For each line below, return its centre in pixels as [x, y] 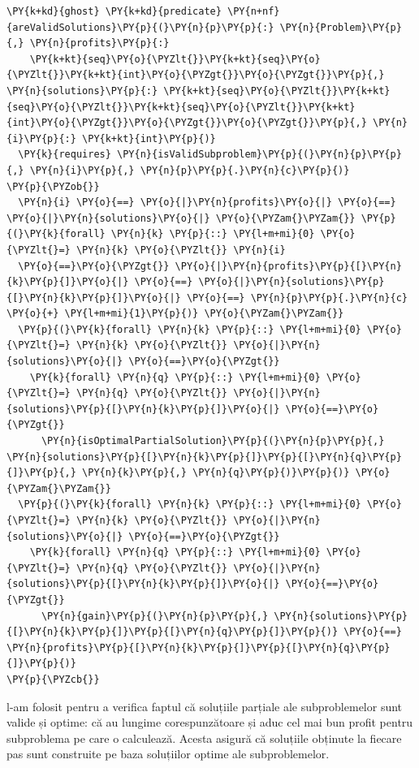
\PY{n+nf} [254, 11]
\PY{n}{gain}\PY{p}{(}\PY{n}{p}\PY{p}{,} [155, 616]
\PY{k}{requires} [65, 155]
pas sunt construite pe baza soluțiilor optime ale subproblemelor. [168, 754]
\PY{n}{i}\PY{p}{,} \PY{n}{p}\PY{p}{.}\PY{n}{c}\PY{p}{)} [190, 170]
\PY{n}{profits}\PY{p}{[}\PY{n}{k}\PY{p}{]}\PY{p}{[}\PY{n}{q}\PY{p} [199, 647]
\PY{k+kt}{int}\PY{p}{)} [149, 138]
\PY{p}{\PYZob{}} [53, 186]
